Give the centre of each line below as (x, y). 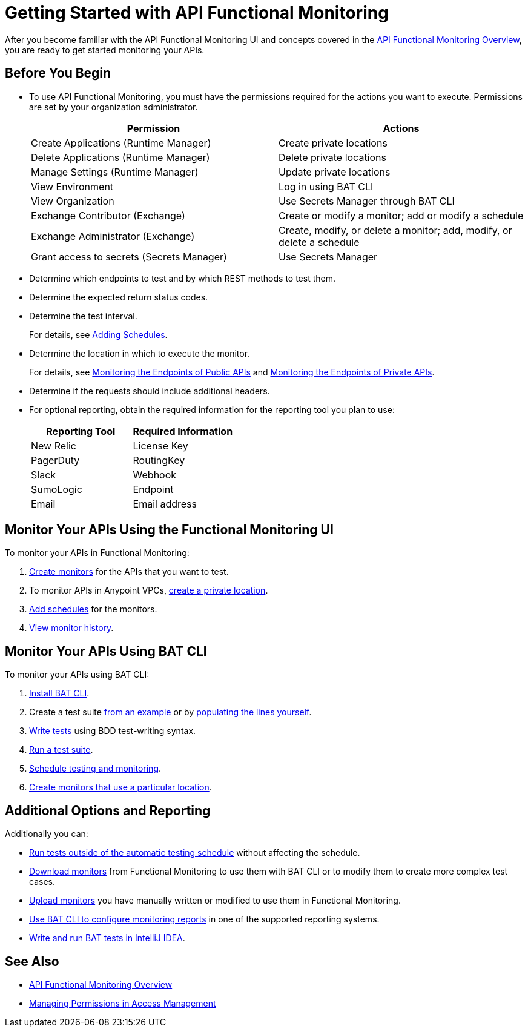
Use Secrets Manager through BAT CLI (367, 201)
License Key (160, 445)
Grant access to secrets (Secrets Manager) (129, 256)
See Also (32, 961)
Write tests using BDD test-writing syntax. (113, 731)
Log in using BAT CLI (326, 186)
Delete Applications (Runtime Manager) (120, 157)
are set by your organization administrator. (114, 107)
